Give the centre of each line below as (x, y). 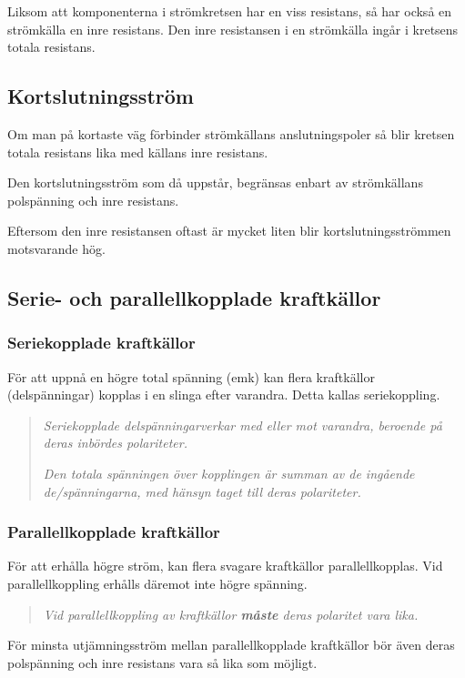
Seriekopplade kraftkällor (101, 343)
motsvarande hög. (56, 248)
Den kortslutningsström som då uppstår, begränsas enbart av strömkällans (215, 182)
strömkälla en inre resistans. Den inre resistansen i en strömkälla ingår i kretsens (233, 29)
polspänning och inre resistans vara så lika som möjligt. (162, 662)
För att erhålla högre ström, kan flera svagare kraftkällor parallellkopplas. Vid (225, 566)
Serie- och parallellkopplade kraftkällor (194, 297)
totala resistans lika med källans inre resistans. (138, 152)
